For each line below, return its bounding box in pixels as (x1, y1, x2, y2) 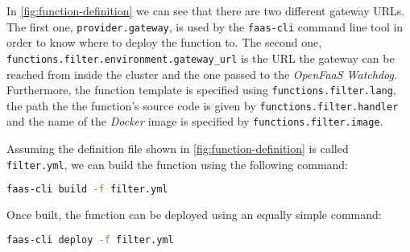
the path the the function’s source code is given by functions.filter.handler (6, 97, 399, 114)
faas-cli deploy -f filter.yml (6, 233, 174, 246)
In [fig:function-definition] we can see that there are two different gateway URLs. (6, 2, 405, 19)
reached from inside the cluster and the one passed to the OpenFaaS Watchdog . (6, 65, 397, 82)
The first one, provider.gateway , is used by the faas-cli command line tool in (6, 18, 404, 35)
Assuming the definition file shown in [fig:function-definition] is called (6, 140, 349, 157)
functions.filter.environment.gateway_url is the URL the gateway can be (6, 49, 395, 66)
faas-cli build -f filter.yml (6, 184, 168, 196)
